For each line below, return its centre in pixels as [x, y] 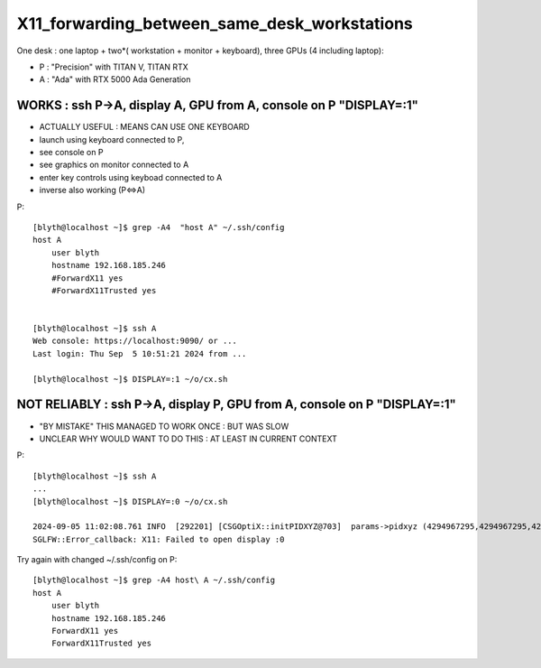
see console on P [71, 153]
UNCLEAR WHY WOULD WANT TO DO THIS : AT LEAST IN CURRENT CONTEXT [188, 439]
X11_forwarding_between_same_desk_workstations [215, 23]
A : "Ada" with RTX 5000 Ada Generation [115, 79]
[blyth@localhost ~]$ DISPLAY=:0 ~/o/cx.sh [130, 501]
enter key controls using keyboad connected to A [131, 177]
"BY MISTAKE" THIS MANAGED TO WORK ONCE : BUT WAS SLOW [164, 426]
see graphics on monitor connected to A [114, 165]
